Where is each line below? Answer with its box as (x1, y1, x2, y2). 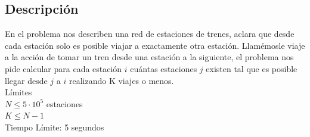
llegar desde (5, 74, 48, 86)
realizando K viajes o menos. (69, 74, 174, 86)
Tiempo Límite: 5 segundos (5, 120, 104, 133)
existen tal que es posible (206, 62, 297, 74)
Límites (5, 86, 32, 98)
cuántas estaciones (130, 62, 197, 74)
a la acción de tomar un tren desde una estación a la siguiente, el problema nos (5, 51, 294, 63)
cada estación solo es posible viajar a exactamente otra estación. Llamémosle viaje (5, 39, 305, 51)
